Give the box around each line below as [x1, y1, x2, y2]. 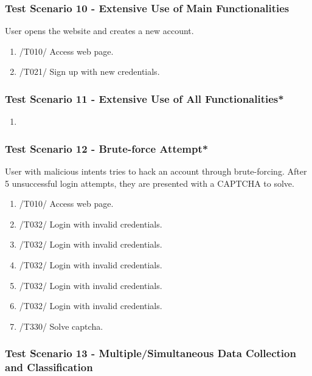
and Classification [5, 360, 93, 375]
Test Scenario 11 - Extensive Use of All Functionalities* [5, 91, 284, 106]
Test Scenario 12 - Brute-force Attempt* [5, 141, 209, 156]
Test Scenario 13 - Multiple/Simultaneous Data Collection [5, 346, 296, 361]
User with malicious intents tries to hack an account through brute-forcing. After [5, 165, 307, 178]
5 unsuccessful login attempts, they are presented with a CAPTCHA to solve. [5, 176, 294, 189]
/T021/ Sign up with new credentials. [19, 65, 160, 78]
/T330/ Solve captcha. [19, 319, 103, 332]
